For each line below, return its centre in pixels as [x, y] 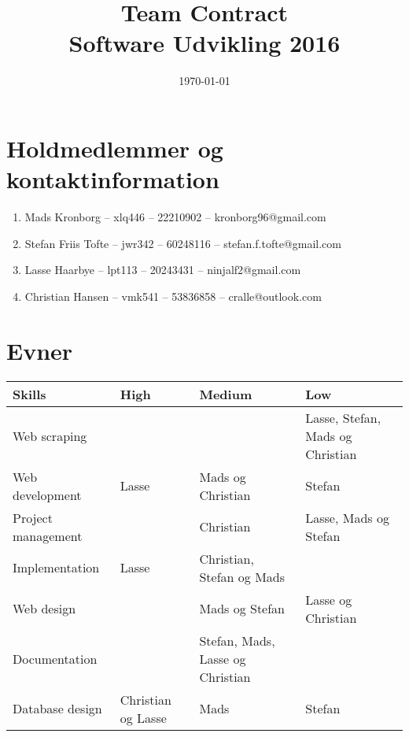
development [47, 494]
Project [33, 517]
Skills [29, 394]
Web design [44, 609]
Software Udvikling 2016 [204, 43]
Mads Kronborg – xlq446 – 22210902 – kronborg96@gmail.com [175, 217]
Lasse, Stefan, [343, 417]
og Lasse [143, 717]
